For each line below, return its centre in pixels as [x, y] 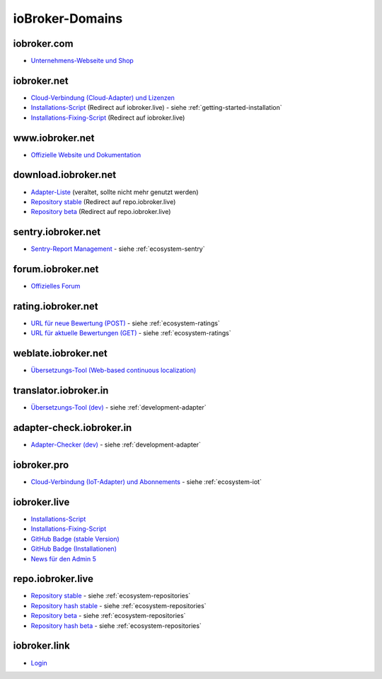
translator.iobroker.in [61, 391]
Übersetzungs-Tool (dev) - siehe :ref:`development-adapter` [118, 408]
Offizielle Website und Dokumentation [86, 155]
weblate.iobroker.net [60, 353]
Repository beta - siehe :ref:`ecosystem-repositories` [108, 616]
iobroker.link [41, 646]
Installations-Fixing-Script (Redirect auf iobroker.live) [108, 118]
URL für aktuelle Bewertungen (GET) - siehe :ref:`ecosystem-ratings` [131, 333]
